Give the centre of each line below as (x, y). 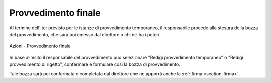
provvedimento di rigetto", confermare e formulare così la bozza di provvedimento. (95, 64)
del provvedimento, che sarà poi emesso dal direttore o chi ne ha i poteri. (85, 34)
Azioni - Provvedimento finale (40, 46)
